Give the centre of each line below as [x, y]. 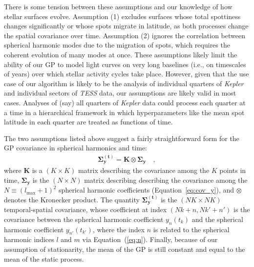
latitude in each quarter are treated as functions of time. [88, 122]
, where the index [119, 229]
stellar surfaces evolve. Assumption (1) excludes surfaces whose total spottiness [122, 16]
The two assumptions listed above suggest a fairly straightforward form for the [122, 138]
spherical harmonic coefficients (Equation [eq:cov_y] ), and [147, 190]
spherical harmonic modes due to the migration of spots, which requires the [117, 45]
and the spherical [217, 219]
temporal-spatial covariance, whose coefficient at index [85, 209]
